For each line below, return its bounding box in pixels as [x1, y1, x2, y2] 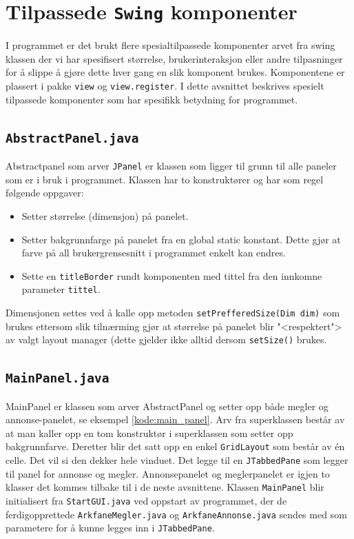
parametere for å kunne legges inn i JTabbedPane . [6, 520, 215, 535]
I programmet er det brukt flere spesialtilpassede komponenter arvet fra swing [6, 38, 335, 52]
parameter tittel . [21, 282, 101, 296]
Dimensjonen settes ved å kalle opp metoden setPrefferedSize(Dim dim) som [6, 305, 340, 319]
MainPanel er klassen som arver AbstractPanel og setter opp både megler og [6, 398, 329, 413]
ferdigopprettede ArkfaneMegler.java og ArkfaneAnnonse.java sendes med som [6, 507, 347, 521]
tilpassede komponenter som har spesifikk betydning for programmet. [6, 92, 298, 106]
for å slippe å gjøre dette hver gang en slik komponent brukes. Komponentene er [6, 65, 345, 79]
